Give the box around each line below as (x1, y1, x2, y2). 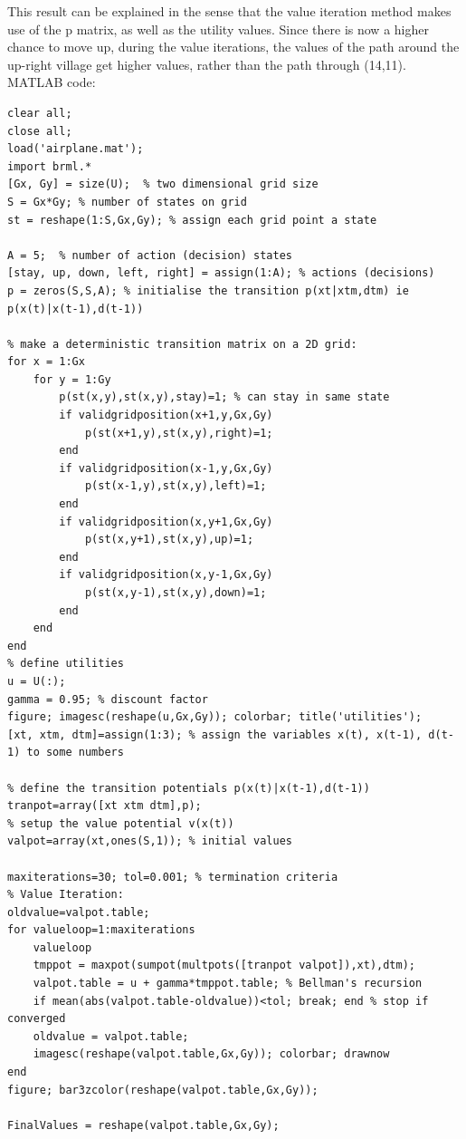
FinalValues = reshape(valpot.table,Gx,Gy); (7, 1118, 280, 1132)
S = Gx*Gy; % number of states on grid (7, 195, 247, 208)
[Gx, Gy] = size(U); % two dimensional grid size (7, 178, 319, 191)
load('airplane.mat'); (7, 142, 144, 156)
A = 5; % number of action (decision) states (7, 248, 292, 262)
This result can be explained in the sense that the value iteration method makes (7, 2, 452, 20)
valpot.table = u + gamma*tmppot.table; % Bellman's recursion (33, 977, 423, 990)
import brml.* (7, 159, 92, 173)
